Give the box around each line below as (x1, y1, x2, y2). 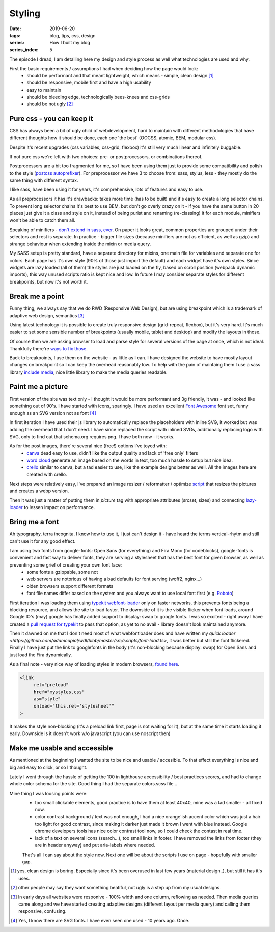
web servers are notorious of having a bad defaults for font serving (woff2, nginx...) (26, 576, 202, 582)
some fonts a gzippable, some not (26, 569, 98, 575)
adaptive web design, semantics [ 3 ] (9, 313, 85, 319)
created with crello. (26, 471, 67, 477)
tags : (9, 32, 21, 38)
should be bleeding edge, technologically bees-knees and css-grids (26, 94, 170, 100)
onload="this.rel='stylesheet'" (33, 703, 115, 709)
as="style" (33, 696, 61, 702)
